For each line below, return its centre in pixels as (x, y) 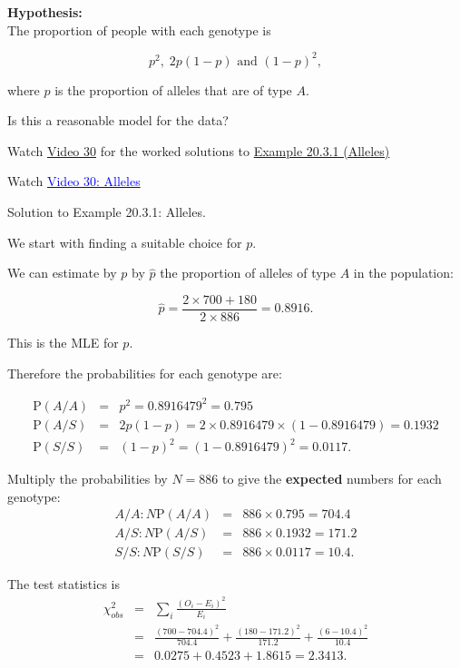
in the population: (403, 273)
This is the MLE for (63, 342)
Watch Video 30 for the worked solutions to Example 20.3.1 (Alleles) (199, 150)
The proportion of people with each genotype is (139, 29)
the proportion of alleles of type (248, 273)
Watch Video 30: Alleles (74, 181)
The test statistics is (64, 584)
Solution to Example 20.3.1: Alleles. (107, 212)
